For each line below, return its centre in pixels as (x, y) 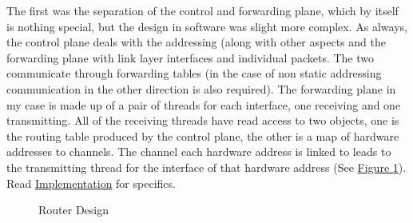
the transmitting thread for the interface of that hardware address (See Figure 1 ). (206, 167)
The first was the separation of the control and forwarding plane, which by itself (203, 10)
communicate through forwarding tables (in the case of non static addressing (194, 73)
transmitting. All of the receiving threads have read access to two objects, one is (203, 120)
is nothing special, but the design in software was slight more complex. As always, (207, 26)
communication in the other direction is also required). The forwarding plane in (201, 88)
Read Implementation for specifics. (91, 183)
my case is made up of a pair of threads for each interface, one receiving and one (204, 104)
